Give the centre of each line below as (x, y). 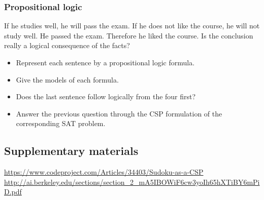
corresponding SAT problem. (61, 123)
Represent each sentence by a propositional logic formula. (105, 62)
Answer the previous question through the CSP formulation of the (119, 113)
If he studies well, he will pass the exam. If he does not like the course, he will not (132, 26)
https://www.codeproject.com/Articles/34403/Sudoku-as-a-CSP (104, 172)
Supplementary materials (71, 151)
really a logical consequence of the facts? (67, 45)
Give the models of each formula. (67, 79)
